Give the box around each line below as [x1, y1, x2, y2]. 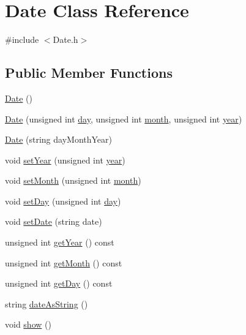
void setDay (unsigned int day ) [5, 194, 121, 207]
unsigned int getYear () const [5, 236, 114, 249]
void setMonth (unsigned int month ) [5, 174, 141, 187]
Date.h [53, 33, 78, 46]
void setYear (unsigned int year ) [5, 153, 125, 166]
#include [5, 33, 39, 46]
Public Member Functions [5, 63, 173, 82]
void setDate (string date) [5, 215, 102, 228]
